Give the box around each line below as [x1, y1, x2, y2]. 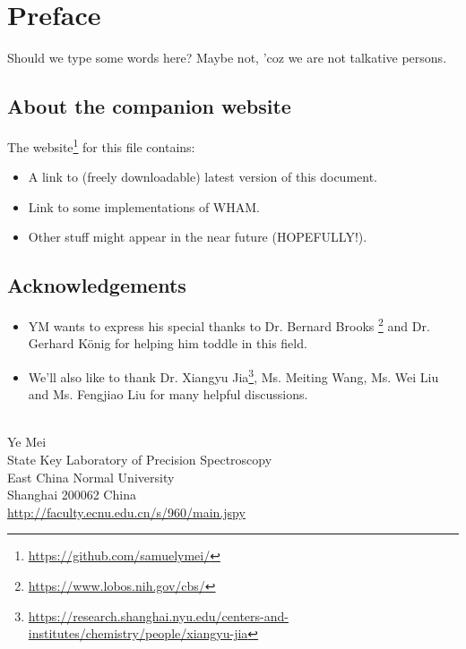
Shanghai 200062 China [7, 485, 136, 504]
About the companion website [7, 92, 291, 120]
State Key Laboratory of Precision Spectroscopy [7, 450, 272, 469]
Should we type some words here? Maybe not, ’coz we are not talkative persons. [7, 48, 447, 67]
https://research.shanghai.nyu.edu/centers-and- [28, 606, 289, 625]
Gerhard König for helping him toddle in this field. [28, 334, 307, 353]
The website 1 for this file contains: [7, 134, 195, 156]
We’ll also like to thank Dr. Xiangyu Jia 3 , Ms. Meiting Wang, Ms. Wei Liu [28, 365, 439, 386]
